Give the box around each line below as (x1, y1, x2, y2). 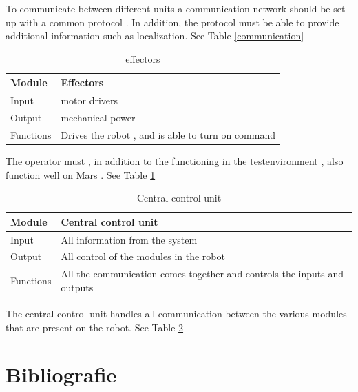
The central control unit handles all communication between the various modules (6, 306, 347, 320)
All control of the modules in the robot (61, 249, 225, 264)
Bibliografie (6, 360, 117, 389)
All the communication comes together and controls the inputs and (61, 266, 344, 281)
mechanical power (61, 110, 136, 125)
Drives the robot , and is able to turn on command (61, 127, 275, 141)
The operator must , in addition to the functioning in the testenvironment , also (6, 154, 344, 168)
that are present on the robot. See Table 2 (6, 320, 184, 334)
